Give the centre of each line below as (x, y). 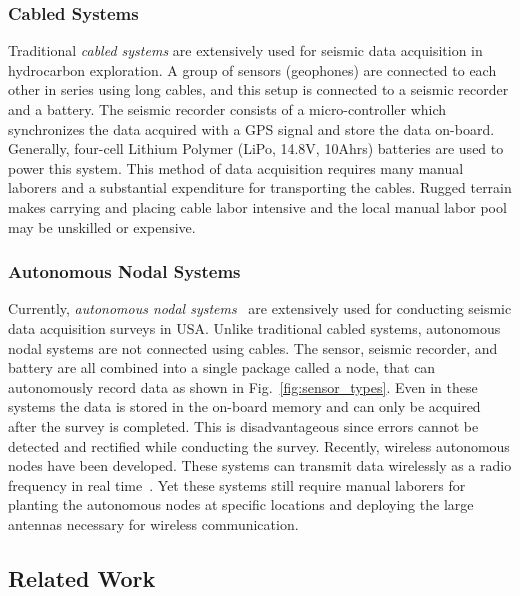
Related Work (82, 577)
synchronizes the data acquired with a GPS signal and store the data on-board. (251, 128)
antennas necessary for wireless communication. (153, 523)
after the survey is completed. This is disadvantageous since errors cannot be (243, 425)
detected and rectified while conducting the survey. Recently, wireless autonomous (259, 445)
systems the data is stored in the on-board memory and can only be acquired (244, 406)
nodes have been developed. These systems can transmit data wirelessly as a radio (260, 465)
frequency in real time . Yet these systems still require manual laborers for (237, 484)
